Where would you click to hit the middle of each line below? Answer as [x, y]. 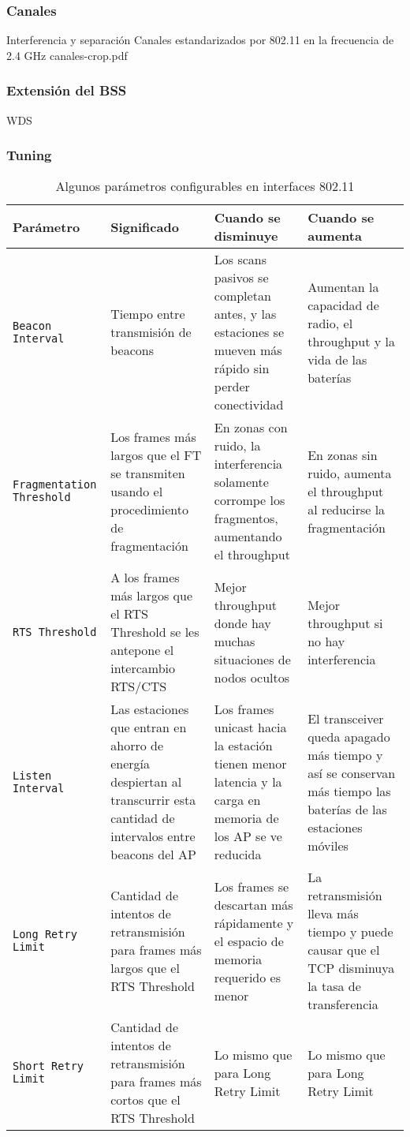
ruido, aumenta [350, 473]
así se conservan [352, 772]
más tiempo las [349, 791]
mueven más [248, 350]
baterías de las [347, 809]
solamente [241, 482]
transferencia [343, 1004]
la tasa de [334, 986]
